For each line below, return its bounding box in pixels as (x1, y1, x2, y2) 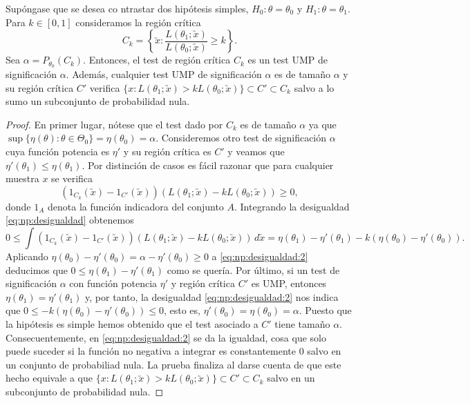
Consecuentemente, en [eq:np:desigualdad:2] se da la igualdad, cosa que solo (6, 330, 326, 344)
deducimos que (6, 262, 68, 277)
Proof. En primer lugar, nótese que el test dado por (6, 117, 223, 131)
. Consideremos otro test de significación (156, 130, 327, 145)
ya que (308, 117, 337, 131)
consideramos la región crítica (75, 14, 201, 29)
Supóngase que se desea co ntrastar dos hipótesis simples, (6, 1, 249, 15)
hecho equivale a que (6, 371, 93, 385)
